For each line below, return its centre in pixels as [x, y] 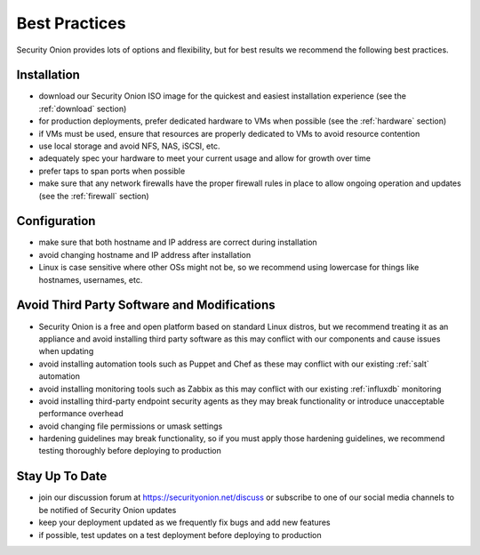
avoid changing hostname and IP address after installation [145, 254]
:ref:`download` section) [83, 109]
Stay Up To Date [62, 476]
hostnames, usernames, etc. [91, 279]
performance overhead [81, 414]
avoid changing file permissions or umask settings [131, 426]
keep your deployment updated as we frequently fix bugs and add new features [184, 523]
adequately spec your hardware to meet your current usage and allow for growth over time [204, 158]
